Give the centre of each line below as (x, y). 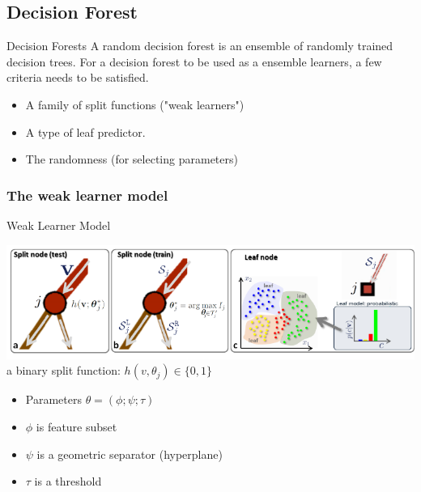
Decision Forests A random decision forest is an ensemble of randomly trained (200, 46)
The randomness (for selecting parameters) (132, 159)
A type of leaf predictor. (85, 131)
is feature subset (77, 426)
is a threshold (68, 481)
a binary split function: (64, 370)
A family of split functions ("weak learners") (135, 104)
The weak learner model (87, 195)
